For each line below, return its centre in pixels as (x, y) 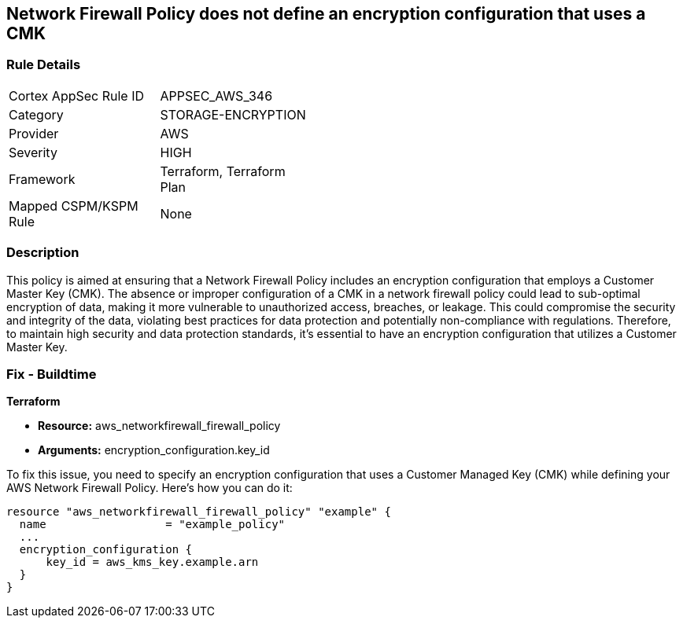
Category (36, 114)
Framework (42, 179)
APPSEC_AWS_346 (216, 95)
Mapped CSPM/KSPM (74, 206)
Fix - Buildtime (52, 374)
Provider (34, 133)
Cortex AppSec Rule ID (77, 95)
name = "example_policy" (152, 525)
